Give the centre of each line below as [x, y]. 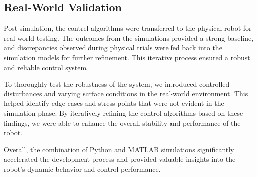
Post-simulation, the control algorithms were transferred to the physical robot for [128, 28]
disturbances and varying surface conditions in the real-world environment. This [126, 93]
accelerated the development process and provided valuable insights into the [120, 159]
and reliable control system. [46, 67]
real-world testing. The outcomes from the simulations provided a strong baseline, [129, 38]
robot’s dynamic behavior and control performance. [82, 168]
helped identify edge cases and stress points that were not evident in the [114, 103]
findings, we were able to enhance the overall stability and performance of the [122, 123]
